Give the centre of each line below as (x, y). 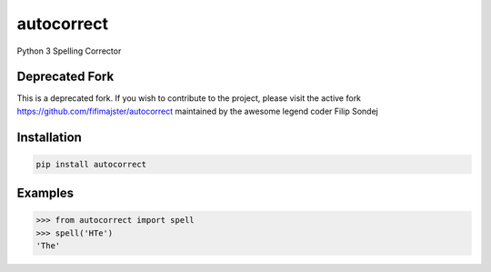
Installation (49, 137)
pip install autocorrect (91, 164)
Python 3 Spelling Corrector (69, 51)
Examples (45, 193)
